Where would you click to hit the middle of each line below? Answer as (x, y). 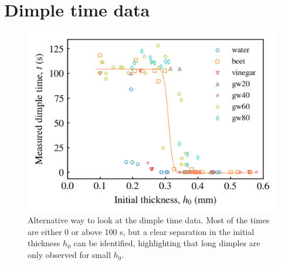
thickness (44, 243)
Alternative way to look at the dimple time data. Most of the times (149, 220)
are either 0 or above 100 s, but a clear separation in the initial (141, 231)
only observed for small (69, 255)
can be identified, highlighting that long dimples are (167, 243)
